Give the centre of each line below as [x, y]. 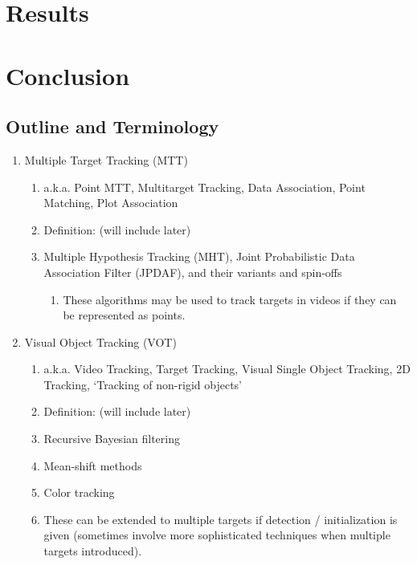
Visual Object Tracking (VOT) [100, 341]
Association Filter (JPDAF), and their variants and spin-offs [193, 272]
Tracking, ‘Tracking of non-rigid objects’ [143, 384]
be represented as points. [124, 315]
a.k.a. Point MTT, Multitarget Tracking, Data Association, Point [204, 187]
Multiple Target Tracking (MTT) [106, 159]
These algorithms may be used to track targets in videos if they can [230, 299]
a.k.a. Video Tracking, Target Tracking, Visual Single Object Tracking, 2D [227, 369]
